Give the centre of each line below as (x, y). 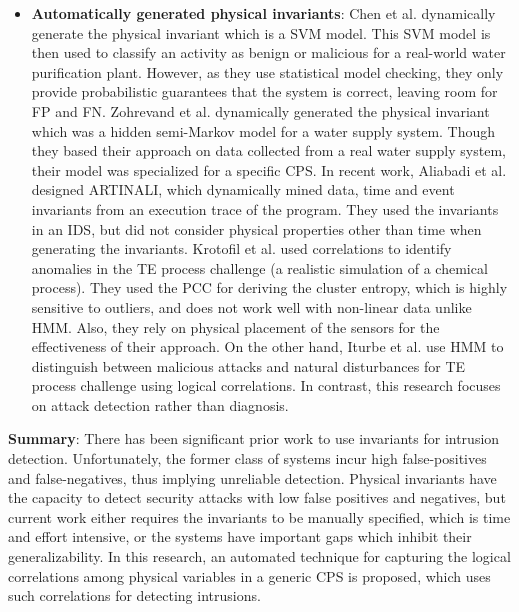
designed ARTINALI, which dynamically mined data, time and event (243, 189)
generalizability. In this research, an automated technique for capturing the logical (259, 556)
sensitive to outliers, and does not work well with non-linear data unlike (251, 306)
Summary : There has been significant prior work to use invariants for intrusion (254, 438)
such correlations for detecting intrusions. (134, 595)
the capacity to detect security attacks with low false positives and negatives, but (257, 497)
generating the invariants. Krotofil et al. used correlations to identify (241, 248)
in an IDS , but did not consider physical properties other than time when (256, 228)
